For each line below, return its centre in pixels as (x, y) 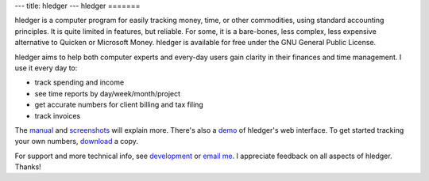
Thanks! (28, 167)
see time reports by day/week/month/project (108, 93)
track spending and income (79, 82)
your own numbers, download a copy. (76, 141)
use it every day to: (46, 68)
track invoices (58, 115)
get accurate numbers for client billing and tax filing (119, 105)
